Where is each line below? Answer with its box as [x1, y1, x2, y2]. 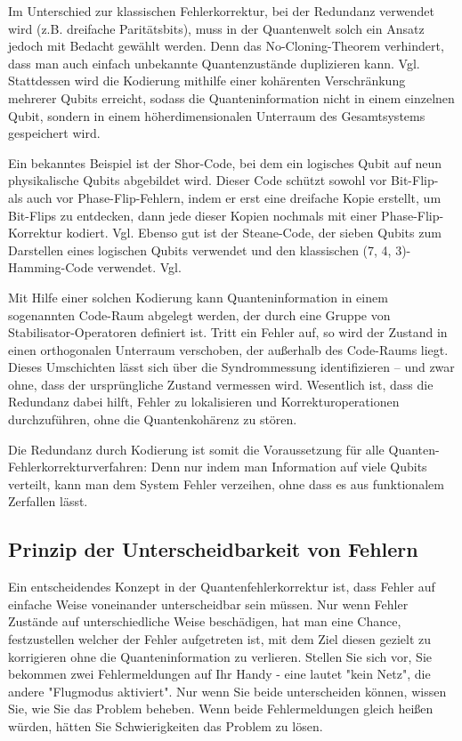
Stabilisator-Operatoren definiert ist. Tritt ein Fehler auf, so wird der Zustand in [8, 323, 448, 342]
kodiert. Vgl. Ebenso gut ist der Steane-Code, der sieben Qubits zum [66, 223, 442, 242]
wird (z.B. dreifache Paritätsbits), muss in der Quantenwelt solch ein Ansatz [8, 19, 425, 37]
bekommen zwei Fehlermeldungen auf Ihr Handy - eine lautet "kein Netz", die [8, 664, 431, 683]
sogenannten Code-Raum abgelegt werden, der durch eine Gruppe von [8, 305, 391, 324]
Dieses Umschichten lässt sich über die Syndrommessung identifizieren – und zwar [8, 358, 455, 376]
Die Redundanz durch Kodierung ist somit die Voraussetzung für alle [8, 439, 385, 458]
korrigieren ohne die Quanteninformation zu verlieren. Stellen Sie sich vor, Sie [8, 647, 432, 665]
